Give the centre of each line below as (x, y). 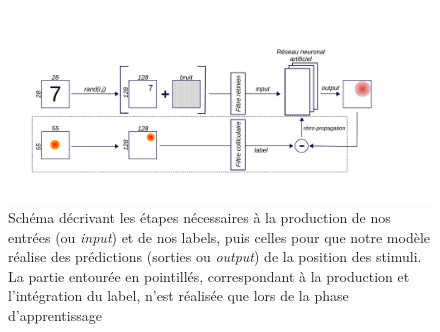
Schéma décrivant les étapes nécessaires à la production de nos (199, 217)
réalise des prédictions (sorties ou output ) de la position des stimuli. (215, 256)
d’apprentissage (55, 315)
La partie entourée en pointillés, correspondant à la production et (209, 275)
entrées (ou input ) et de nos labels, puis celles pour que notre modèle (219, 236)
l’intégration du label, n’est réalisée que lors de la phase (178, 295)
